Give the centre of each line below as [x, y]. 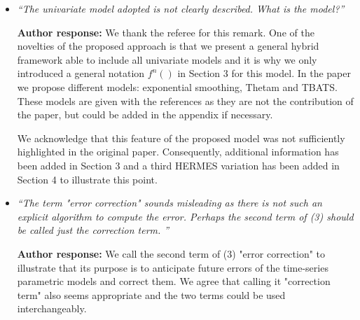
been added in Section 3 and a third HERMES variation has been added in [178, 165]
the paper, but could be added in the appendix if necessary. [145, 114]
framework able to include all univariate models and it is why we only [167, 59]
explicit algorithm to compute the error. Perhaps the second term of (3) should [185, 216]
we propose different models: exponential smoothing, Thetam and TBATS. [177, 86]
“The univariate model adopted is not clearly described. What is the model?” [181, 8]
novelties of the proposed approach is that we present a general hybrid [168, 46]
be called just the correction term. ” [93, 230]
